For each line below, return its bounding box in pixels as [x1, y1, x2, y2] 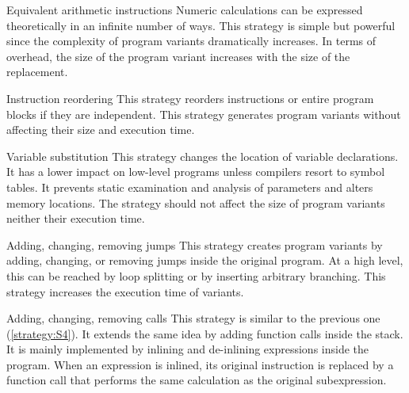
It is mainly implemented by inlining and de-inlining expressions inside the [6, 341, 369, 357]
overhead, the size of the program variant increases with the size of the [6, 48, 350, 64]
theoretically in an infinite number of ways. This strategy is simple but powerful [6, 17, 396, 33]
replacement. [6, 63, 68, 80]
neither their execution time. [6, 210, 145, 227]
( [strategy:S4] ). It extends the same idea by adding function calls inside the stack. [6, 325, 403, 341]
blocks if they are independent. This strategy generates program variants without [6, 105, 401, 122]
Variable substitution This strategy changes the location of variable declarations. [6, 147, 399, 164]
